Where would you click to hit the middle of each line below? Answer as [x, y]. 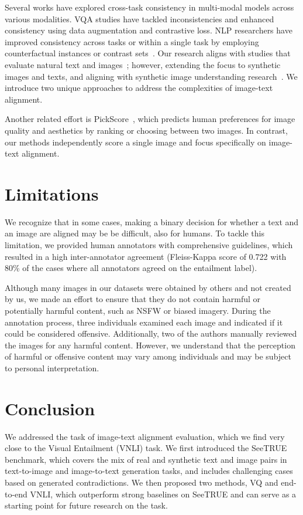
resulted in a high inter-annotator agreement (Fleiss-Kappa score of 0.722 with [146, 256]
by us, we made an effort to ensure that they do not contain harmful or [133, 299]
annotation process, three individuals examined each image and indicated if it [144, 322]
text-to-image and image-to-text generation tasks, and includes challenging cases [149, 471]
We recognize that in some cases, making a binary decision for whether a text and [152, 221]
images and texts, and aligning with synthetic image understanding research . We [151, 76]
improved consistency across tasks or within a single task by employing [132, 41]
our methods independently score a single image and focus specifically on [135, 142]
